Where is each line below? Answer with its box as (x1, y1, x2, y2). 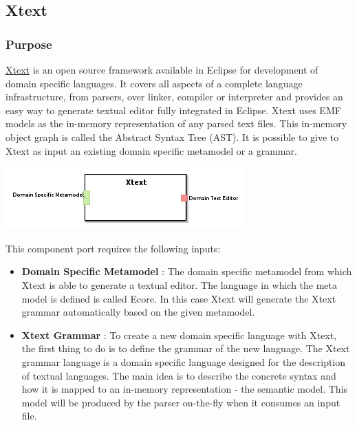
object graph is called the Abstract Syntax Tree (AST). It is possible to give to (6, 129, 339, 144)
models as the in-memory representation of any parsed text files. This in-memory (6, 116, 347, 131)
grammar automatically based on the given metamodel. (21, 305, 255, 319)
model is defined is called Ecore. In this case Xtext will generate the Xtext (21, 291, 336, 305)
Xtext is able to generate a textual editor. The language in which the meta (21, 277, 338, 292)
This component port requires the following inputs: (6, 241, 221, 255)
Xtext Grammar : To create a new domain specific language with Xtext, (21, 327, 337, 342)
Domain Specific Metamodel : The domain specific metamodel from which (21, 264, 352, 279)
